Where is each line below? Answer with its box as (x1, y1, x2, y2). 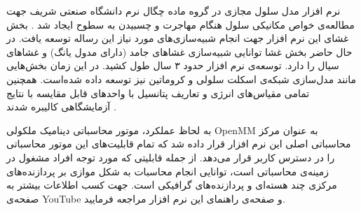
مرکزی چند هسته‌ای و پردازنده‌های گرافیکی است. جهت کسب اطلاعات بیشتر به (6, 177, 337, 192)
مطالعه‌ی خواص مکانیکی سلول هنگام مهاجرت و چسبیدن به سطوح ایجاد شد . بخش (6, 17, 355, 31)
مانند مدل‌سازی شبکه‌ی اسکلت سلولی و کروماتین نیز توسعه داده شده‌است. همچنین (6, 71, 357, 86)
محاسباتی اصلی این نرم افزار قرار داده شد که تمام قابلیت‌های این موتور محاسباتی (6, 136, 351, 151)
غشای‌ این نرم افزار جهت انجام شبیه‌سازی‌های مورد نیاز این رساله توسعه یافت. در (6, 31, 349, 45)
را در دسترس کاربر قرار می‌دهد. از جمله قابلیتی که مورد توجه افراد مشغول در (6, 150, 335, 164)
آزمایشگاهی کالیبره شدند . (6, 99, 116, 114)
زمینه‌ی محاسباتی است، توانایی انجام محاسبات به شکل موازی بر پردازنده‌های (6, 163, 329, 178)
